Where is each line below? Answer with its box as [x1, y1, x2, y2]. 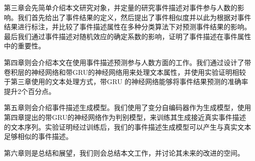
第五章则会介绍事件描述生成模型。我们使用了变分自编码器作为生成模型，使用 [4, 102, 251, 113]
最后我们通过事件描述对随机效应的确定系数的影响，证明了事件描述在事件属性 [4, 31, 251, 41]
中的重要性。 [4, 41, 45, 51]
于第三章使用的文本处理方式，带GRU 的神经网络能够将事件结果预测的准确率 [4, 76, 249, 87]
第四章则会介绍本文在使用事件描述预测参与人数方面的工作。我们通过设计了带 [4, 57, 251, 67]
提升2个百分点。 [4, 86, 55, 96]
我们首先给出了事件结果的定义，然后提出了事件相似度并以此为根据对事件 [17, 12, 251, 22]
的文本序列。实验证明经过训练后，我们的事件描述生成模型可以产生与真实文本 [4, 121, 251, 132]
